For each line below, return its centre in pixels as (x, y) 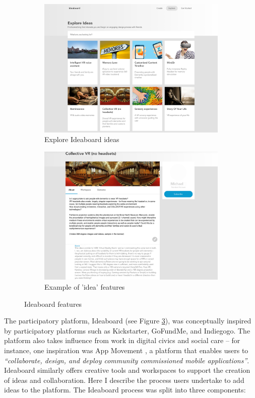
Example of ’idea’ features (85, 287)
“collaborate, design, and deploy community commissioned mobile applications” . (127, 360)
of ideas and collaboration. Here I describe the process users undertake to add (124, 380)
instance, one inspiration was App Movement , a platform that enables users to (126, 350)
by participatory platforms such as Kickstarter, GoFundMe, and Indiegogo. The (127, 330)
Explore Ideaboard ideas (82, 139)
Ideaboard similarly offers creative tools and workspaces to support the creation (127, 370)
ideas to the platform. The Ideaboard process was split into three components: (125, 390)
